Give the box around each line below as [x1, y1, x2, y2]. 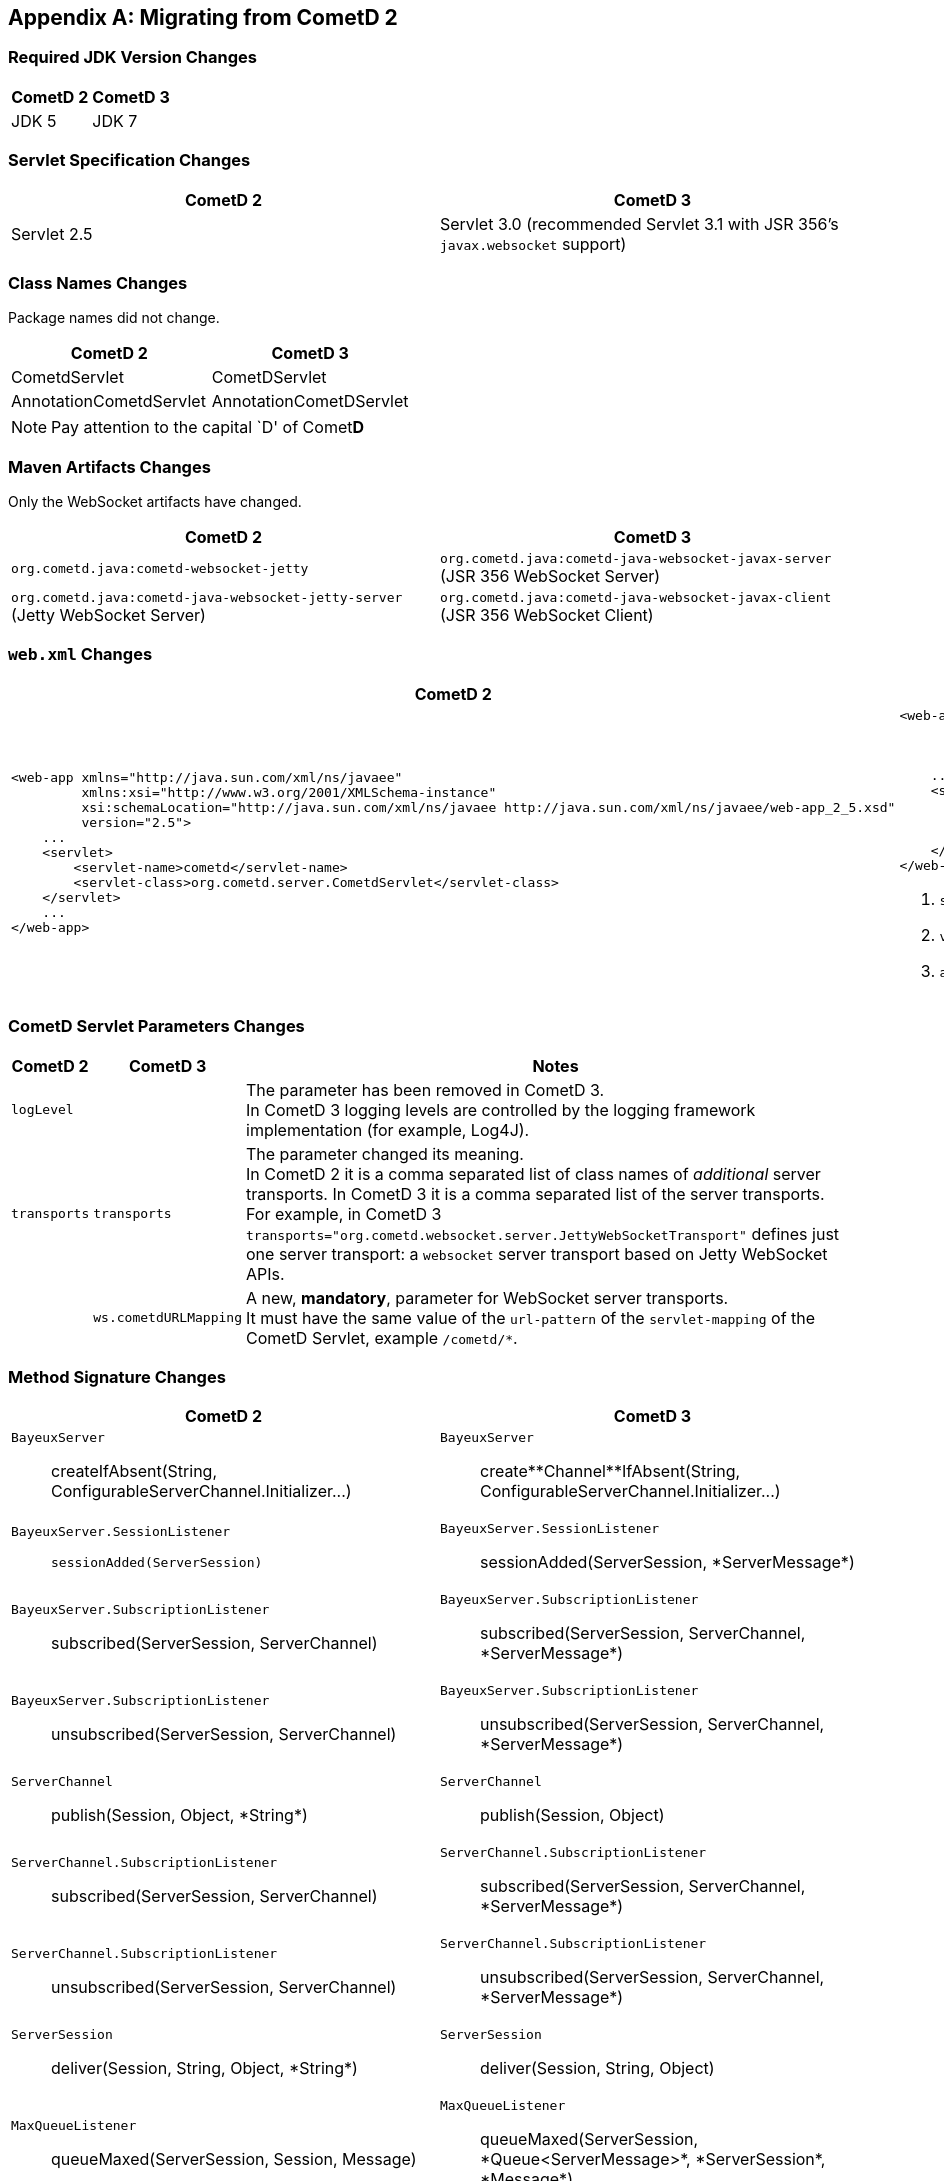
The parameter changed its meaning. [246, 1143, 524, 1164]
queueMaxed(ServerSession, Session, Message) [51, 2149, 417, 2170]
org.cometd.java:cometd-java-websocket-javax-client [440, 590, 832, 606]
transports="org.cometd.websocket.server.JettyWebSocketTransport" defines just [246, 1223, 840, 1244]
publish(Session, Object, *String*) [51, 1805, 308, 1826]
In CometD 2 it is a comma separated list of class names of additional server [246, 1163, 821, 1184]
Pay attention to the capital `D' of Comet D [51, 417, 365, 438]
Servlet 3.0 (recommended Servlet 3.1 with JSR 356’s [440, 213, 839, 234]
